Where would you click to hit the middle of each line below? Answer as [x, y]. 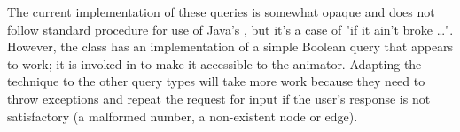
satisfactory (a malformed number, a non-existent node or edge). [183, 116]
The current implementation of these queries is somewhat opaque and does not [221, 12]
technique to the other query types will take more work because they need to [216, 81]
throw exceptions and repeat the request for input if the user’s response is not [219, 98]
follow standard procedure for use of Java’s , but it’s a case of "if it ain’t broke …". [230, 29]
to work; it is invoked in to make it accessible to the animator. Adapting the [214, 63]
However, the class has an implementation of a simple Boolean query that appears [230, 47]
